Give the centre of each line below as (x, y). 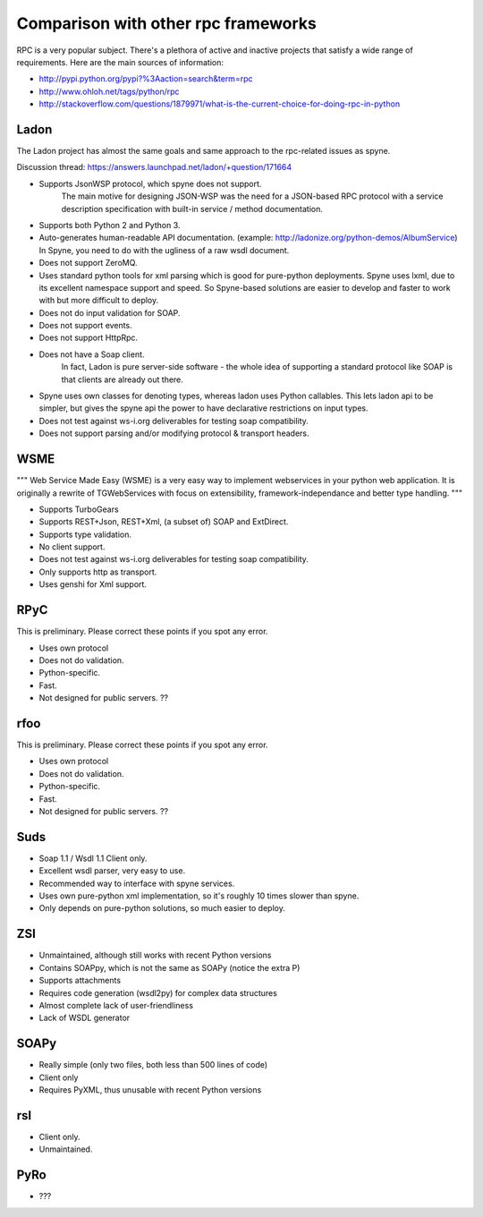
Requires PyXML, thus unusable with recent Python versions (150, 1089)
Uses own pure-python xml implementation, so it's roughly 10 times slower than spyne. (199, 896)
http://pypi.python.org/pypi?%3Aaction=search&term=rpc (146, 79)
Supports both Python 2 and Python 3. (110, 225)
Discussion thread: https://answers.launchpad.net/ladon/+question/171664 (154, 167)
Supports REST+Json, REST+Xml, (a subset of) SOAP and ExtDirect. (164, 522)
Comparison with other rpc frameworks (167, 23)
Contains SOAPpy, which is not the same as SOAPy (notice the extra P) (169, 967)
